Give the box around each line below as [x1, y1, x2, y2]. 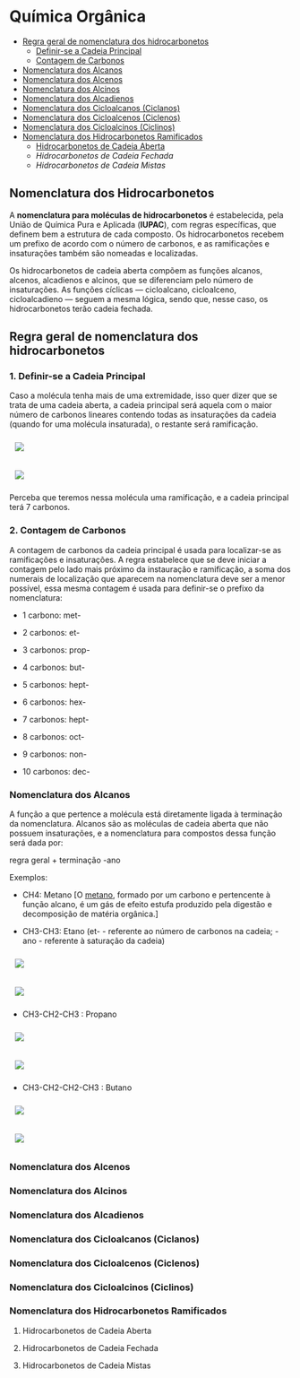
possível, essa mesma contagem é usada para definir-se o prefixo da [9, 583, 265, 594]
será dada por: [9, 837, 64, 848]
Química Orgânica [9, 6, 146, 27]
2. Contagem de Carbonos [9, 524, 127, 537]
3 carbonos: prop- [21, 644, 90, 655]
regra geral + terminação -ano [9, 854, 121, 866]
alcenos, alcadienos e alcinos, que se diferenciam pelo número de [9, 274, 253, 285]
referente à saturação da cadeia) [44, 935, 166, 947]
